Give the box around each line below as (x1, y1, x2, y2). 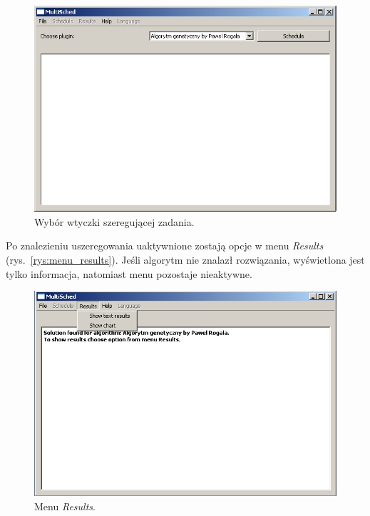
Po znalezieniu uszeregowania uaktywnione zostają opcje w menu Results (6, 238, 324, 253)
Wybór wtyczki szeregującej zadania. (34, 214, 195, 229)
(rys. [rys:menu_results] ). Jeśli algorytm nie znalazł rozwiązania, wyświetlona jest (6, 252, 365, 267)
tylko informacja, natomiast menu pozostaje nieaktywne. (6, 266, 252, 281)
